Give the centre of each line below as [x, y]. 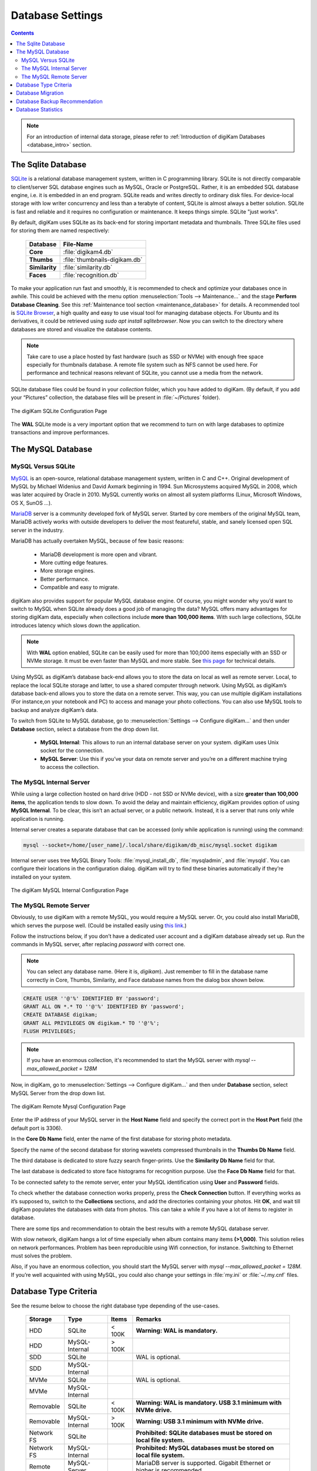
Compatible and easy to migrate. [80, 587]
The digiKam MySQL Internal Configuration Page [70, 890]
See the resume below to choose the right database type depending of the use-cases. [115, 1306]
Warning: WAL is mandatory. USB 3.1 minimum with [209, 1402]
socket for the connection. [72, 751]
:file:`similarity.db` [88, 267]
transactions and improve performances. [60, 432]
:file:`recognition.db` [91, 275]
